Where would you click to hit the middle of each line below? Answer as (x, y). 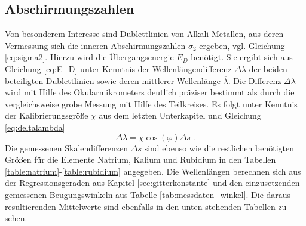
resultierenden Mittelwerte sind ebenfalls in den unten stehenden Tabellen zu (146, 206)
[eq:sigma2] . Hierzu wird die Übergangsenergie (89, 57)
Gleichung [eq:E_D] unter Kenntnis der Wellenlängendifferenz (118, 68)
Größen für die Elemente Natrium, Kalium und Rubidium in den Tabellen (140, 160)
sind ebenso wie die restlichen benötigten (219, 148)
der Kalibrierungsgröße (47, 115)
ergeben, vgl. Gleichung (242, 45)
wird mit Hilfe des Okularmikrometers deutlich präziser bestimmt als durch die (150, 92)
